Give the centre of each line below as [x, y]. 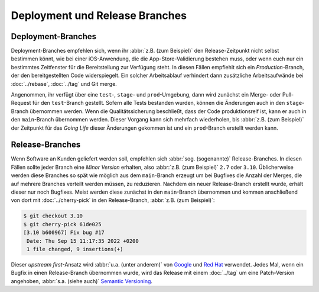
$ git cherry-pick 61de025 [62, 224]
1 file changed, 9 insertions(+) [75, 249]
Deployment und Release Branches [99, 15]
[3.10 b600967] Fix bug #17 [64, 233]
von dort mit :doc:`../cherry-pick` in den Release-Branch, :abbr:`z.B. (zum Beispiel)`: [113, 200]
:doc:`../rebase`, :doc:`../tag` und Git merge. [64, 84]
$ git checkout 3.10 [53, 216]
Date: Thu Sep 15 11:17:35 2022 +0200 [83, 241]
